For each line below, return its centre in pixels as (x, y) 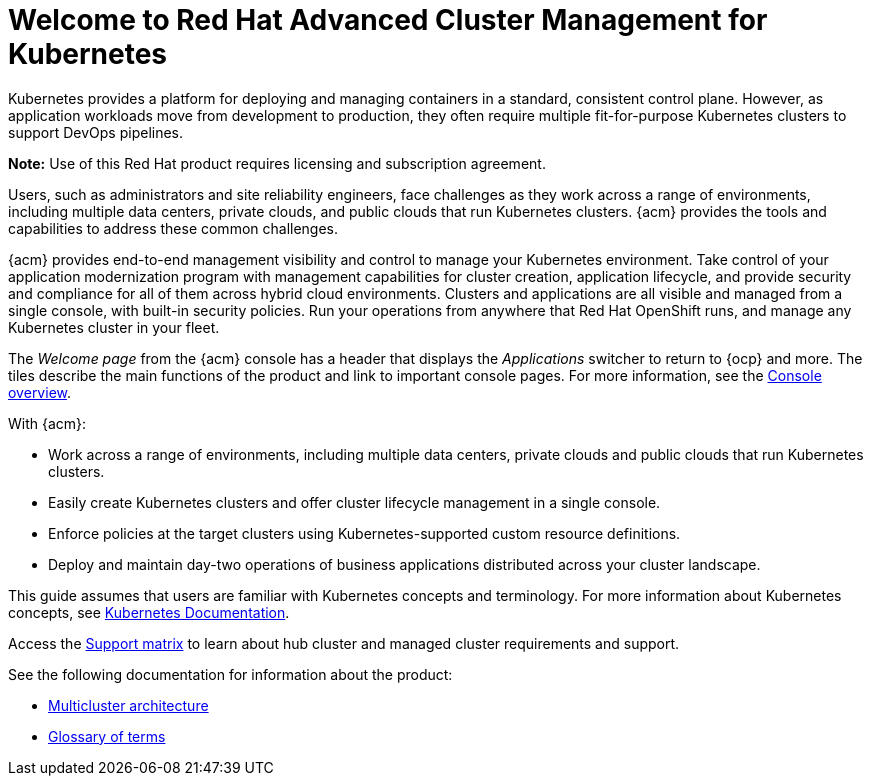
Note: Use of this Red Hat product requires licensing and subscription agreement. (277, 163)
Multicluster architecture (128, 705)
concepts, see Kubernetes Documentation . (149, 612)
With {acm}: (47, 423)
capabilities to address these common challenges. (173, 228)
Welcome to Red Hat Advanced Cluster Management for (388, 20)
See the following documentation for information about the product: (230, 674)
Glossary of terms (107, 736)
